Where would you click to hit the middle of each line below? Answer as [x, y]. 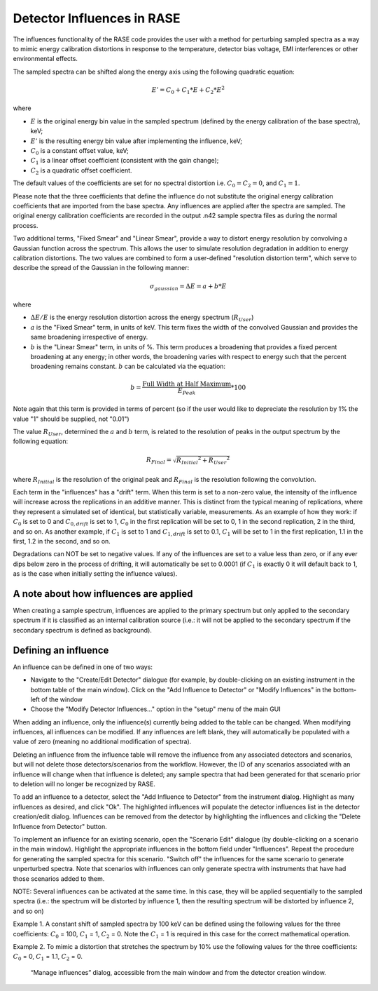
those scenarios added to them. [59, 878]
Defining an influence [61, 650]
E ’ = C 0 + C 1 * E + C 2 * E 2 [188, 90]
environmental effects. [45, 59]
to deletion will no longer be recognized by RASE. [84, 784]
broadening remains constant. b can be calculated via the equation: [128, 366]
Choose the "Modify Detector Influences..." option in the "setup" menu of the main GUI [156, 709]
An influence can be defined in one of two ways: [83, 667]
